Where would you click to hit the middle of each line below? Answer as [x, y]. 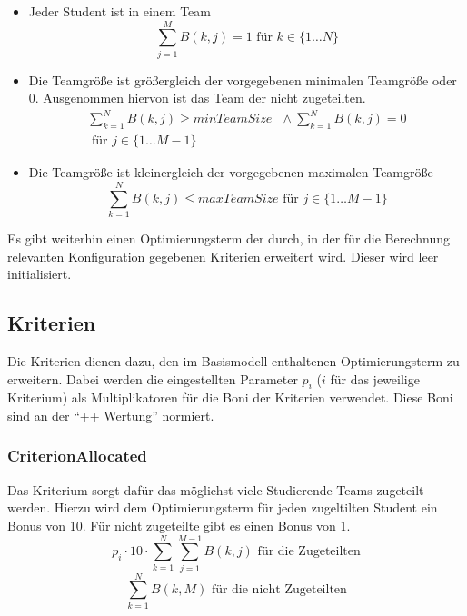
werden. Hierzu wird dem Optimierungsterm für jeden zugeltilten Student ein [223, 507]
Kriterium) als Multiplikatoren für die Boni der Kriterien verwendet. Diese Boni [230, 397]
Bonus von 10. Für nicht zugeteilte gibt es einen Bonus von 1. [179, 525]
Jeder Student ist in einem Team [119, 11]
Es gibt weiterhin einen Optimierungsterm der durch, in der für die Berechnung [229, 238]
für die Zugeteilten [309, 552]
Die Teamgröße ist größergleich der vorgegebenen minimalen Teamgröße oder [243, 79]
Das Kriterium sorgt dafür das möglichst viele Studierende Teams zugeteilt [216, 489]
